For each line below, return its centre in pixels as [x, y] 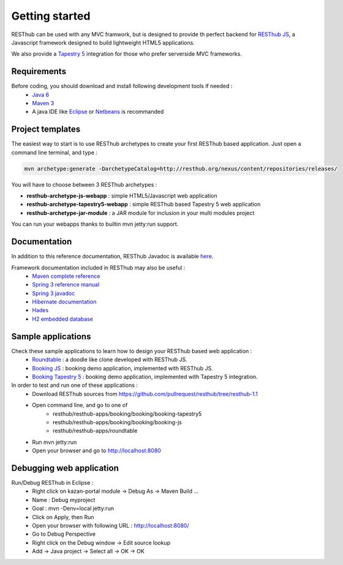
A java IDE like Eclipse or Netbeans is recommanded [98, 112]
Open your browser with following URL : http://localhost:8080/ [111, 525]
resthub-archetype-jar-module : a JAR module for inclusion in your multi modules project [141, 213]
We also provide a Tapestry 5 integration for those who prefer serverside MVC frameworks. [126, 54]
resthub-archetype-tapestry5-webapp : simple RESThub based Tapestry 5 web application [144, 204]
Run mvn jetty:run [55, 442]
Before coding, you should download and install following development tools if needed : [122, 86]
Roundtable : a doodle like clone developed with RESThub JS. [110, 360]
